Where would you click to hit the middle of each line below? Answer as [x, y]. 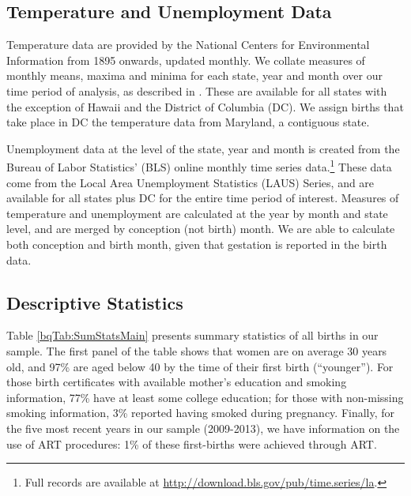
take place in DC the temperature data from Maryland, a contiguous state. [188, 122]
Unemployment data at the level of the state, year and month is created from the [203, 148]
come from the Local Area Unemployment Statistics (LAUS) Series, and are [190, 182]
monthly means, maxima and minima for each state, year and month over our [194, 75]
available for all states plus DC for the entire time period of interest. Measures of [203, 198]
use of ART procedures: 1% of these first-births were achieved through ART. [192, 443]
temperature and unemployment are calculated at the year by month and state [197, 213]
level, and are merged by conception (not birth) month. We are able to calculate [201, 229]
